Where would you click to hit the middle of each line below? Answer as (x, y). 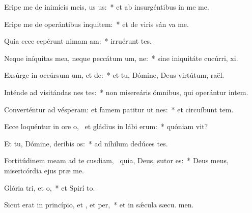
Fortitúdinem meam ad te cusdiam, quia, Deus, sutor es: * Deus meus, (116, 160)
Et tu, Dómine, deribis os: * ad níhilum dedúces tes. (86, 143)
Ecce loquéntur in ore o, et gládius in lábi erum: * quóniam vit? (106, 126)
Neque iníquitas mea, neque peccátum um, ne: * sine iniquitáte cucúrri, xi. (121, 58)
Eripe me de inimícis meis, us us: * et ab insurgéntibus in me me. (107, 7)
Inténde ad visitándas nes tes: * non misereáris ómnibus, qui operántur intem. (126, 92)
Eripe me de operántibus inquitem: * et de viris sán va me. (96, 24)
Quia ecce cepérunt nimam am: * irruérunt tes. (78, 41)
